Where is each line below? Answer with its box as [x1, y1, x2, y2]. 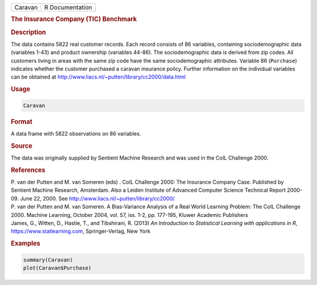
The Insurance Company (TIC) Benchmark [11, 15, 137, 23]
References [11, 166, 46, 174]
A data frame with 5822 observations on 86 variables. [11, 130, 141, 137]
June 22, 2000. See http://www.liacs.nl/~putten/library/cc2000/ [20, 195, 175, 202]
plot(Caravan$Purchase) [23, 264, 92, 272]
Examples [11, 239, 41, 247]
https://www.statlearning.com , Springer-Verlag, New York [11, 228, 151, 235]
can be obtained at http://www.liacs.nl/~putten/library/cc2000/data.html [11, 73, 186, 80]
